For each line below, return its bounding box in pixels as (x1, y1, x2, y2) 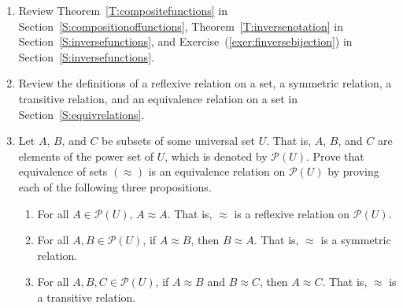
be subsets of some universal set (102, 132, 255, 149)
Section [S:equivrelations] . (18, 106, 145, 122)
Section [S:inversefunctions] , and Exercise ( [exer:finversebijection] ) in (18, 33, 353, 50)
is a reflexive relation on (234, 205, 350, 221)
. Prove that (306, 147, 364, 164)
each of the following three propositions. (18, 178, 212, 195)
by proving (327, 163, 379, 180)
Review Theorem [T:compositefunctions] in (18, 2, 228, 18)
